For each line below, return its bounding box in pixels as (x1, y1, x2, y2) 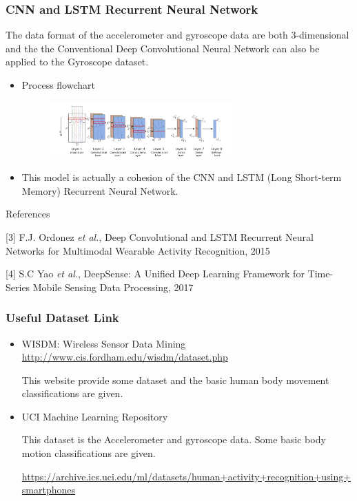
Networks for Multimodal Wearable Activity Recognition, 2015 (6, 243, 270, 257)
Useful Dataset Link (6, 309, 119, 326)
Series (6, 279, 30, 294)
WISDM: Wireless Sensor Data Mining (21, 336, 186, 350)
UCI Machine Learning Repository (21, 409, 168, 423)
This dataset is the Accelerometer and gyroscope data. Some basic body (21, 432, 326, 447)
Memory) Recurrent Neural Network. (21, 183, 178, 198)
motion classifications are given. (21, 446, 156, 460)
